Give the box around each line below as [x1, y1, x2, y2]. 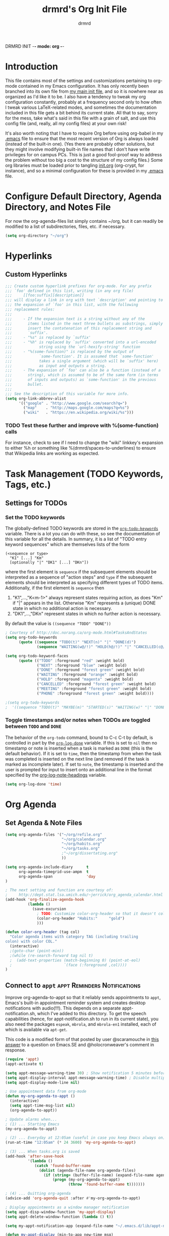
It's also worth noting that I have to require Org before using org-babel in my [5, 130, 163, 136]
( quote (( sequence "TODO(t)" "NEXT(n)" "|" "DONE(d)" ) [18, 640, 136, 645]
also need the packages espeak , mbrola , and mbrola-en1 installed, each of [5, 1021, 157, 1027]
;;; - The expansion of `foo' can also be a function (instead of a [5, 368, 161, 373]
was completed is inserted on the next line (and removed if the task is [5, 756, 149, 762]
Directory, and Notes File [5, 202, 111, 213]
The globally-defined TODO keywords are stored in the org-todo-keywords [5, 525, 158, 531]
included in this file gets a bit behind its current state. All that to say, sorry [5, 109, 158, 115]
